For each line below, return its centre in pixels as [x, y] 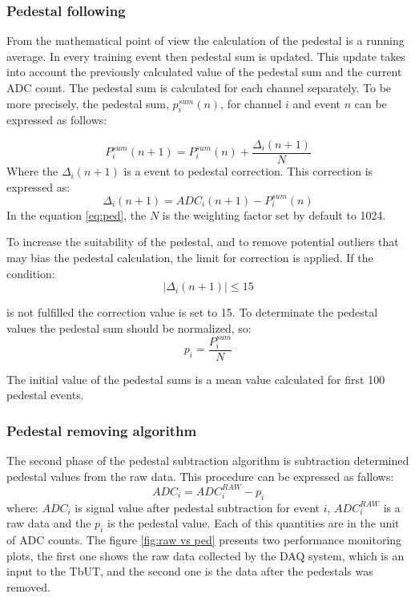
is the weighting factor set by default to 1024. [274, 214]
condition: [31, 273]
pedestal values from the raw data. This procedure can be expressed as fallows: [200, 476]
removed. [28, 586]
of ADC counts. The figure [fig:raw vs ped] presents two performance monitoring [204, 540]
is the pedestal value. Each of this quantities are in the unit [253, 523]
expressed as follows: [57, 120]
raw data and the [49, 523]
